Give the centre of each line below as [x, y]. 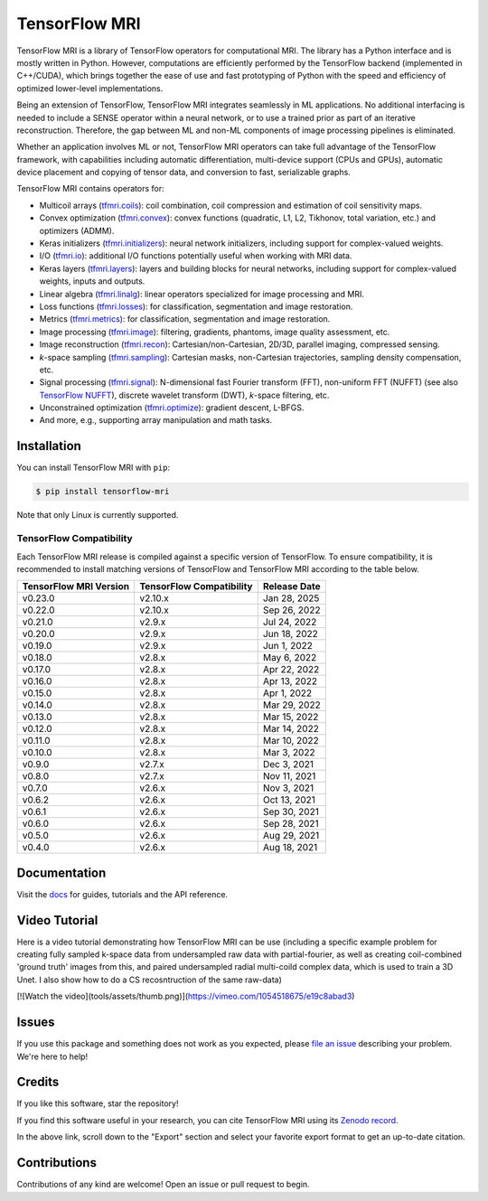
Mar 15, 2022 [291, 717]
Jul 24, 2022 [290, 622]
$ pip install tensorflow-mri [103, 492]
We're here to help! [52, 1056]
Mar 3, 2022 [289, 753]
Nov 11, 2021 [289, 776]
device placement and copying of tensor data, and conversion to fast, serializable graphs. [184, 173]
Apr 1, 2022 [287, 693]
